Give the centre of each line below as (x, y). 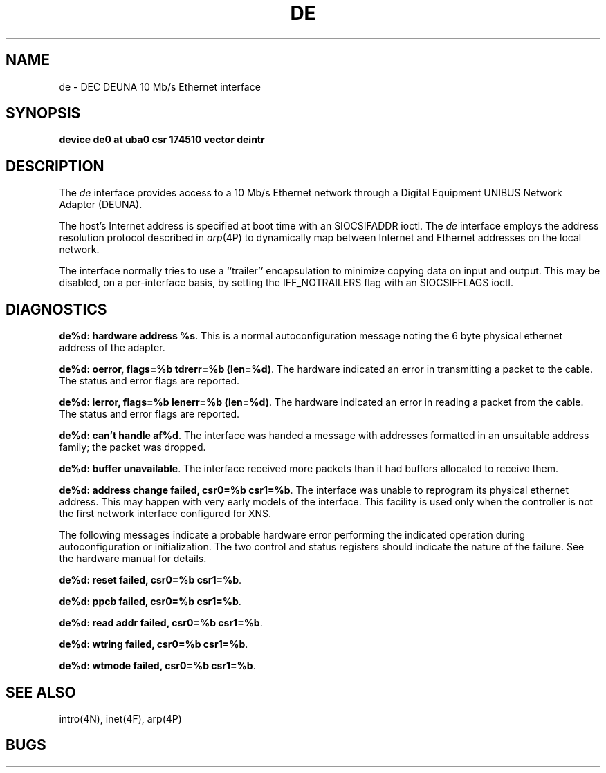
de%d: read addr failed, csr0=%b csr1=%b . (161, 623)
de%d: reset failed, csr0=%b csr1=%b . (150, 580)
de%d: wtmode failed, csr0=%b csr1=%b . (157, 666)
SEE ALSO (41, 692)
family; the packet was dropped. (132, 447)
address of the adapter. (112, 348)
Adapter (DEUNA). (101, 205)
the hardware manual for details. (133, 559)
